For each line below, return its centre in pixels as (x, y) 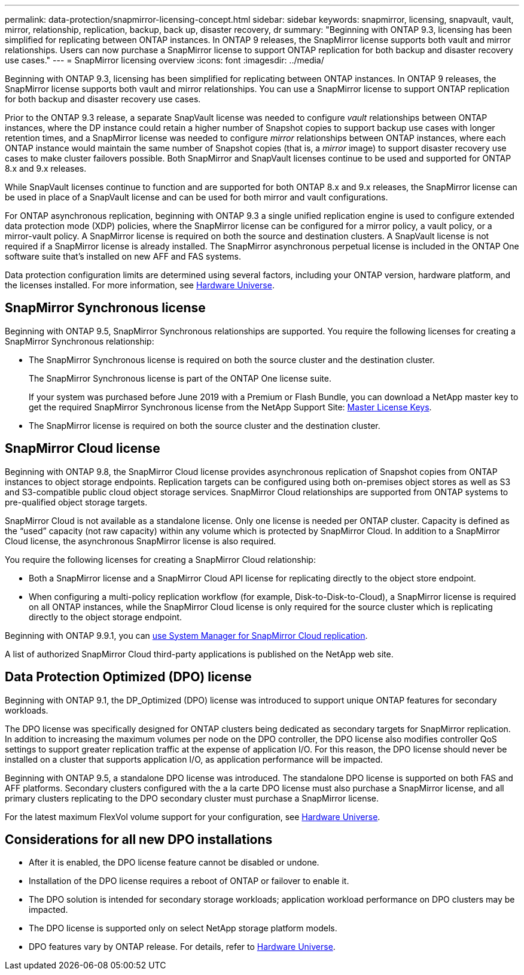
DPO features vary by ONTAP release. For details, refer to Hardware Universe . (182, 947)
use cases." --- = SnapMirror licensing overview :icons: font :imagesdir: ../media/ (164, 60)
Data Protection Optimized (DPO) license (128, 677)
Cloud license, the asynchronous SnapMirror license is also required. (141, 541)
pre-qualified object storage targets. (76, 502)
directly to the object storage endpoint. (106, 617)
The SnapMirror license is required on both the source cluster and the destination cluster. (205, 425)
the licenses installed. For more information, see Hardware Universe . (140, 285)
